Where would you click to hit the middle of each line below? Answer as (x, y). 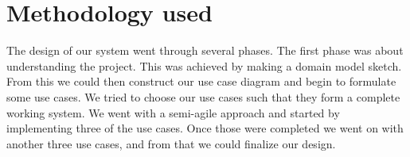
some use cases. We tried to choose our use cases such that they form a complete (203, 96)
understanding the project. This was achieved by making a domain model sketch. (204, 65)
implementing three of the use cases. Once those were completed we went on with (205, 128)
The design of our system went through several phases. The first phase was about (205, 50)
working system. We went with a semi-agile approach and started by (173, 112)
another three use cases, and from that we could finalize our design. (171, 143)
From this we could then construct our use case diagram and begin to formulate (201, 81)
